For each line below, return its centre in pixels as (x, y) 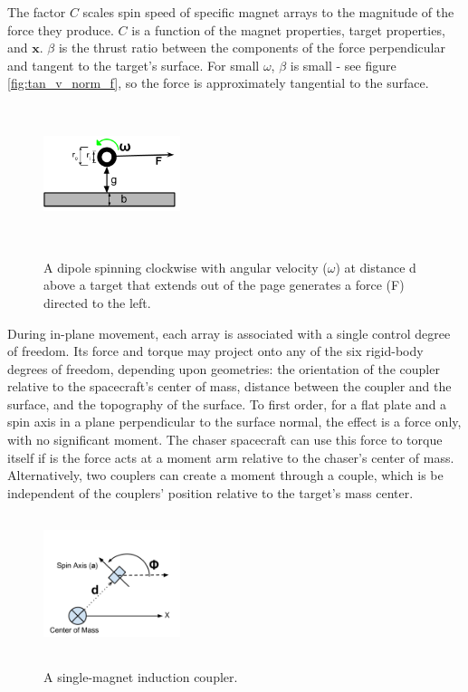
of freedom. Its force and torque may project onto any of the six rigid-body (215, 351)
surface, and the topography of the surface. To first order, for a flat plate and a (227, 404)
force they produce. (61, 29)
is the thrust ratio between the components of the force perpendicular (252, 48)
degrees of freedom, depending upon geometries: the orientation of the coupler (224, 368)
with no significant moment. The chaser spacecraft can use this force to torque (225, 440)
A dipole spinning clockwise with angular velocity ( (186, 267)
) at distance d (376, 267)
